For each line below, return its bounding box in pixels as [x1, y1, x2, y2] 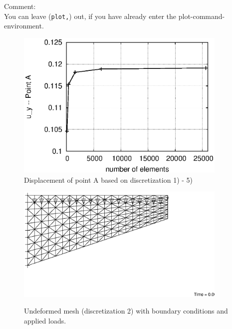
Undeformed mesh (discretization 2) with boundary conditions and [24, 306, 228, 316]
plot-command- [178, 10, 225, 21]
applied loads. [24, 315, 66, 326]
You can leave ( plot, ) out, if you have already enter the [4, 10, 177, 21]
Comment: [4, 1, 36, 11]
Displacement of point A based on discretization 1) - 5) [24, 174, 193, 185]
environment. [4, 20, 44, 31]
